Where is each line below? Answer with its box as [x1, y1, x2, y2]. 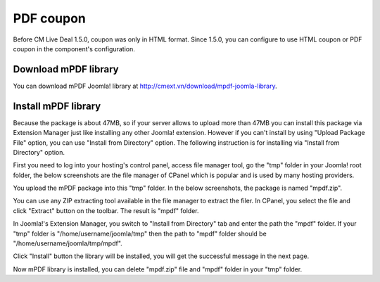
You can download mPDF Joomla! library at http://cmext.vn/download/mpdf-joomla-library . [13, 82, 277, 90]
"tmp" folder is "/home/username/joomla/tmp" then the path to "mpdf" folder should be [13, 229, 267, 238]
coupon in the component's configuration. [13, 44, 135, 53]
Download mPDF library [13, 63, 119, 75]
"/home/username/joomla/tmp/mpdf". [13, 239, 122, 248]
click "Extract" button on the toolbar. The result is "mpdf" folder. [13, 206, 200, 214]
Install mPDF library [13, 100, 101, 112]
